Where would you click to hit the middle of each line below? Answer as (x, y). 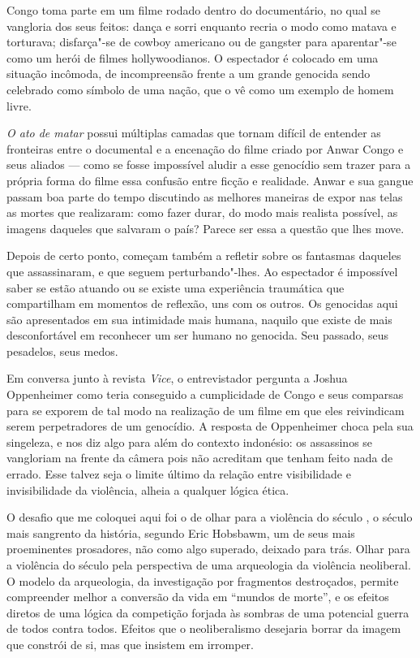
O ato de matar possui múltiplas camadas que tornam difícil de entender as (194, 133)
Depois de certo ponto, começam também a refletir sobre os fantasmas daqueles (204, 255)
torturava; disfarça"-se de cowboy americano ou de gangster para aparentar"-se (201, 42)
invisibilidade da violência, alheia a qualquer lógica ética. (148, 489)
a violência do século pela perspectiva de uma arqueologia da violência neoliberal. (209, 565)
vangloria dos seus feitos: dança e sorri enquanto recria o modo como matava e (201, 26)
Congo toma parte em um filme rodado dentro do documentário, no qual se (194, 10)
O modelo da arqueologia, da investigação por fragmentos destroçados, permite (203, 580)
